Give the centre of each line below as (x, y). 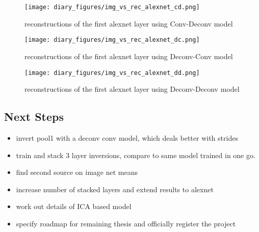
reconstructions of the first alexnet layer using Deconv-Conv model (129, 56)
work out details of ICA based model (74, 206)
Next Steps (34, 117)
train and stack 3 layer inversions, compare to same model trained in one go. (136, 155)
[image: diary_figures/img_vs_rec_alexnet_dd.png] (112, 73)
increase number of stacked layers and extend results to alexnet (115, 189)
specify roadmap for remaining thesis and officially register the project (126, 223)
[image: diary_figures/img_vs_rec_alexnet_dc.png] (112, 40)
